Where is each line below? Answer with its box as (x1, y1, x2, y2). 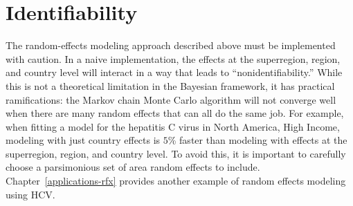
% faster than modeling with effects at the (168, 133, 347, 147)
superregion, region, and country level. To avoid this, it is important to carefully (6, 146, 346, 160)
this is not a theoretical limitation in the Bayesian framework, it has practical (6, 78, 335, 93)
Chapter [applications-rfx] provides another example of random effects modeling (6, 174, 346, 188)
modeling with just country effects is (6, 133, 161, 147)
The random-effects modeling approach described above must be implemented (6, 38, 336, 53)
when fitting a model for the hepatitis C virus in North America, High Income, (6, 119, 340, 133)
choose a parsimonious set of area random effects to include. (6, 160, 260, 174)
